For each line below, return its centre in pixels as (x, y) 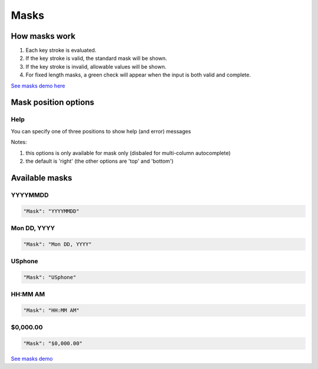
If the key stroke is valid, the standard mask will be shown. (96, 58)
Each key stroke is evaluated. (61, 51)
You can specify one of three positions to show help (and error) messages (101, 131)
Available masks (42, 178)
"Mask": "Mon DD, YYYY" (58, 244)
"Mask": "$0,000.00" (53, 343)
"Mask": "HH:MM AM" (51, 310)
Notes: (19, 142)
